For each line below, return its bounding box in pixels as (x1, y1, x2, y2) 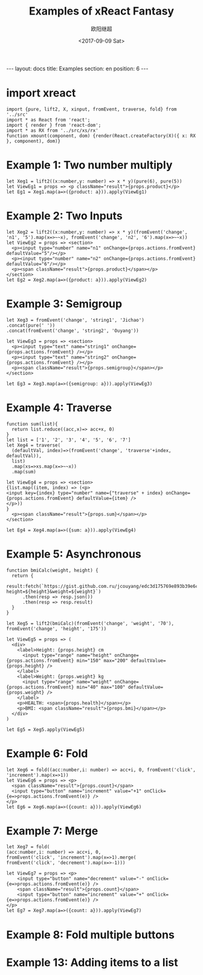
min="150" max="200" (76, 657, 129, 664)
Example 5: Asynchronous (6, 547, 142, 561)
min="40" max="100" (76, 684, 126, 690)
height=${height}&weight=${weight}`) (6, 589, 101, 595)
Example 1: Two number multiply (6, 158, 173, 172)
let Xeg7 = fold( (6, 844, 50, 850)
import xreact (6, 86, 76, 100)
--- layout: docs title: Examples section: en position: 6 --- (6, 65, 149, 72)
